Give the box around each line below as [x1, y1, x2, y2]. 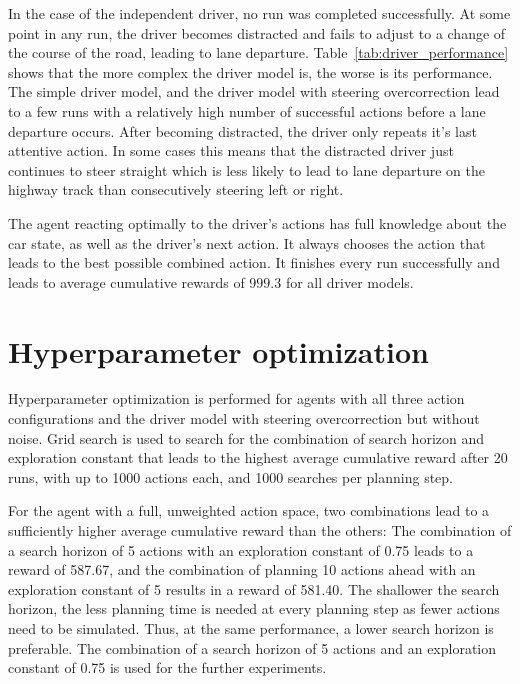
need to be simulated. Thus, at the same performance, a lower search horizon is [8, 617, 494, 638]
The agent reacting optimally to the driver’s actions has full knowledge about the [8, 212, 507, 233]
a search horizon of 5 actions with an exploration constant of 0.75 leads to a [8, 539, 474, 560]
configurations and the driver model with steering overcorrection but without [8, 408, 480, 429]
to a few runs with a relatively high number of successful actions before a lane [8, 100, 486, 121]
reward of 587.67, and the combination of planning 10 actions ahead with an [8, 559, 476, 580]
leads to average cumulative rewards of [8, 271, 245, 292]
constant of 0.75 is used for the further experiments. [8, 657, 327, 678]
